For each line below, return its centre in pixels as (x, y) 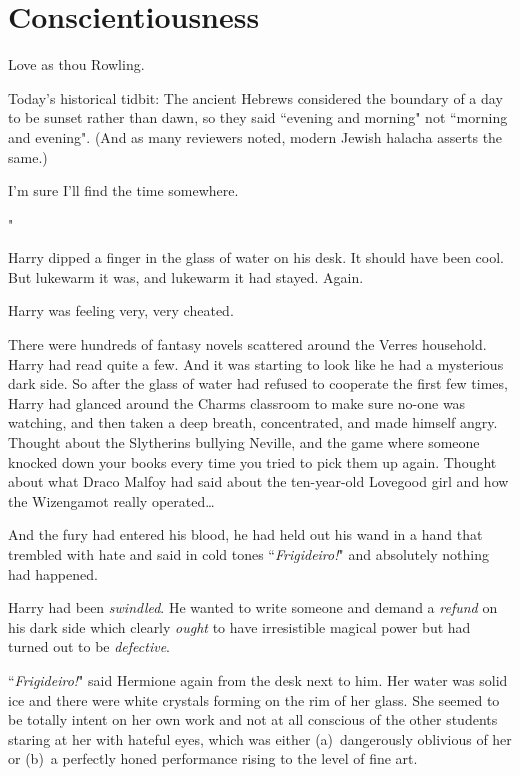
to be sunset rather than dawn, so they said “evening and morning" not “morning (258, 117)
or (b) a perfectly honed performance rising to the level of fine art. (213, 758)
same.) (28, 156)
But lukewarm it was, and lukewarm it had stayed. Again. (186, 276)
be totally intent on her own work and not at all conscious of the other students (253, 719)
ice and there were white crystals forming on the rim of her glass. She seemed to (254, 699)
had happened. (53, 573)
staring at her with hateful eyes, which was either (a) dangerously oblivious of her (260, 738)
